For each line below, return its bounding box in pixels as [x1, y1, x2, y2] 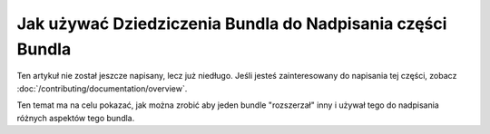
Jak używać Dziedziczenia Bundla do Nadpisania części [16, 14, 447, 33]
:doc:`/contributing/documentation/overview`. [16, 82, 188, 94]
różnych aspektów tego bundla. [16, 112, 135, 123]
